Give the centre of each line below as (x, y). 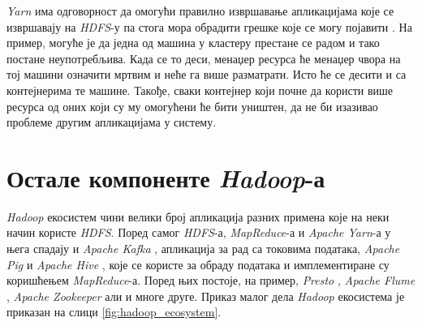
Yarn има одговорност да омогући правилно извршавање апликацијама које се (200, 11)
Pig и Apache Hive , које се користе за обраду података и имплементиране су (198, 264)
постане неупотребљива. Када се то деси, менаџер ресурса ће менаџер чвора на (204, 58)
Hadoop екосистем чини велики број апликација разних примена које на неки (198, 216)
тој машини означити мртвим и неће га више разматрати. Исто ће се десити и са (207, 74)
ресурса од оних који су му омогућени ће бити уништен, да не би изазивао (192, 106)
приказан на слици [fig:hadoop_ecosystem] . (114, 312)
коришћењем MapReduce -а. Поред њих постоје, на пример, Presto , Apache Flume (211, 280)
